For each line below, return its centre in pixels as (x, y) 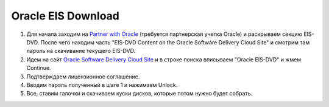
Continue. (39, 68)
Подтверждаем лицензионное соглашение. (83, 77)
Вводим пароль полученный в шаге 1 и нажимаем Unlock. (102, 85)
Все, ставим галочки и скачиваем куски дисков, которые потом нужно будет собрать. (140, 94)
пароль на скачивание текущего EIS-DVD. (81, 51)
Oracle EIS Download (65, 16)
